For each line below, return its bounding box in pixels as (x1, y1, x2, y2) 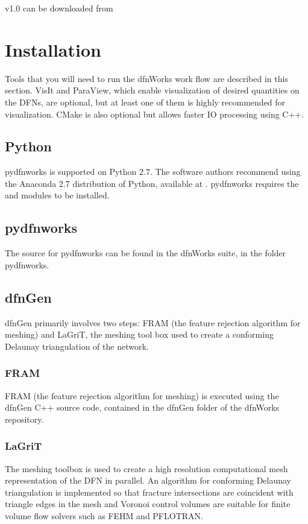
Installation (5, 37, 101, 62)
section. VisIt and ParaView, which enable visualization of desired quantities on (5, 84, 300, 96)
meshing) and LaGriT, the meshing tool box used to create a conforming (5, 328, 274, 341)
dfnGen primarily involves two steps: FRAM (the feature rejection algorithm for (5, 316, 301, 329)
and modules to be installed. (5, 189, 110, 201)
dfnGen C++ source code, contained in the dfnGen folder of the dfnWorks (5, 401, 280, 414)
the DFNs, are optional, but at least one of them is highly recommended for (5, 95, 286, 108)
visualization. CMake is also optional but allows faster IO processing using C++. (5, 107, 304, 120)
